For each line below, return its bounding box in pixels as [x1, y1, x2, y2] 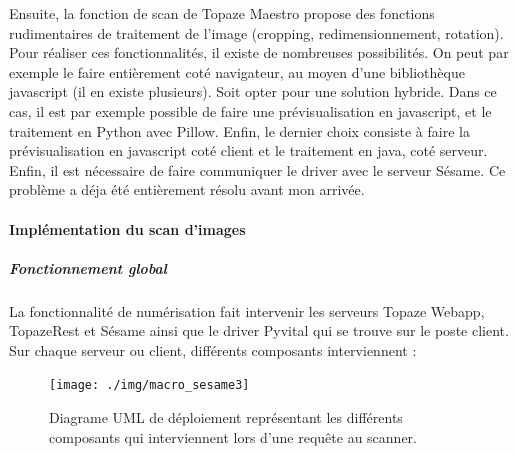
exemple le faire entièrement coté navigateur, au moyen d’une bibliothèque [9, 61, 465, 82]
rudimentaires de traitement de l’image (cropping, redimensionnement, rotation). [9, 22, 504, 43]
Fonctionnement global [9, 257, 167, 278]
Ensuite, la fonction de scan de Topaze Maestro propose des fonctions [9, 3, 435, 23]
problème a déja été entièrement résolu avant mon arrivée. [9, 179, 365, 200]
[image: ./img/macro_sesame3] [49, 378, 250, 393]
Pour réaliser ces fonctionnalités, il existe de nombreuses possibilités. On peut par [9, 42, 509, 63]
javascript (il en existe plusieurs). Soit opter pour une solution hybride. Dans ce [9, 81, 497, 102]
